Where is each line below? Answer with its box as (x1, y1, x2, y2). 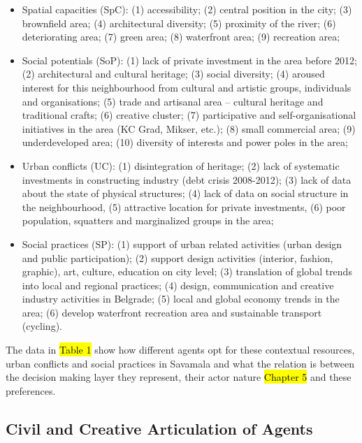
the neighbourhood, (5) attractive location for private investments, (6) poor (22, 199, 346, 214)
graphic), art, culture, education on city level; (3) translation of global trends (22, 264, 352, 279)
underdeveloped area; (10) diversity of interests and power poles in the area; (22, 135, 348, 150)
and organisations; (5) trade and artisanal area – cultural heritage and (22, 94, 324, 108)
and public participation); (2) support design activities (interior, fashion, (22, 250, 333, 265)
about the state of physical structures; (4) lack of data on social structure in (22, 186, 349, 201)
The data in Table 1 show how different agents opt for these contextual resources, (6, 342, 355, 357)
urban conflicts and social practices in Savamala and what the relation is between (6, 356, 354, 370)
